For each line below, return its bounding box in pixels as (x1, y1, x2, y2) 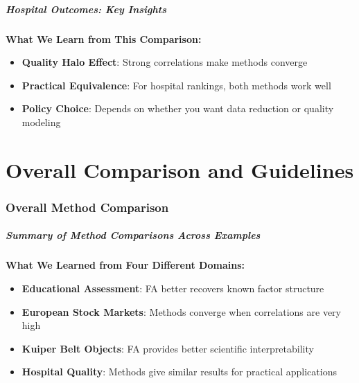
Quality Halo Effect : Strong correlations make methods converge (21, 55, 308, 69)
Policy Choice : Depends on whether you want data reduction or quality (21, 101, 334, 116)
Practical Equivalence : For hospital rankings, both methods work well (21, 78, 331, 92)
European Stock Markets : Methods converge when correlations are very (21, 304, 341, 319)
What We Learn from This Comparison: (6, 31, 202, 46)
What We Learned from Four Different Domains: (6, 258, 245, 272)
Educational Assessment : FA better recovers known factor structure (21, 280, 324, 295)
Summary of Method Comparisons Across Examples (6, 228, 261, 242)
